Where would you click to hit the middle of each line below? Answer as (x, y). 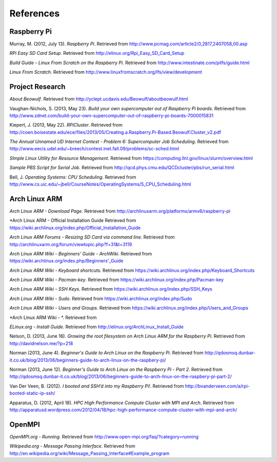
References (35, 13)
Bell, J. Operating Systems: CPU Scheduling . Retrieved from (73, 177)
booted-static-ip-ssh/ (32, 393)
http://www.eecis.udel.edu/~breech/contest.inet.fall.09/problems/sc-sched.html (94, 149)
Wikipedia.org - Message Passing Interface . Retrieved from (72, 446)
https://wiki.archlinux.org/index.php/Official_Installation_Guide (75, 228)
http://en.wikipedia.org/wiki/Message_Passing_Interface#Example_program (90, 453)
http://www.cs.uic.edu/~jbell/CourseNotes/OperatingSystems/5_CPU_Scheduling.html (100, 184)
